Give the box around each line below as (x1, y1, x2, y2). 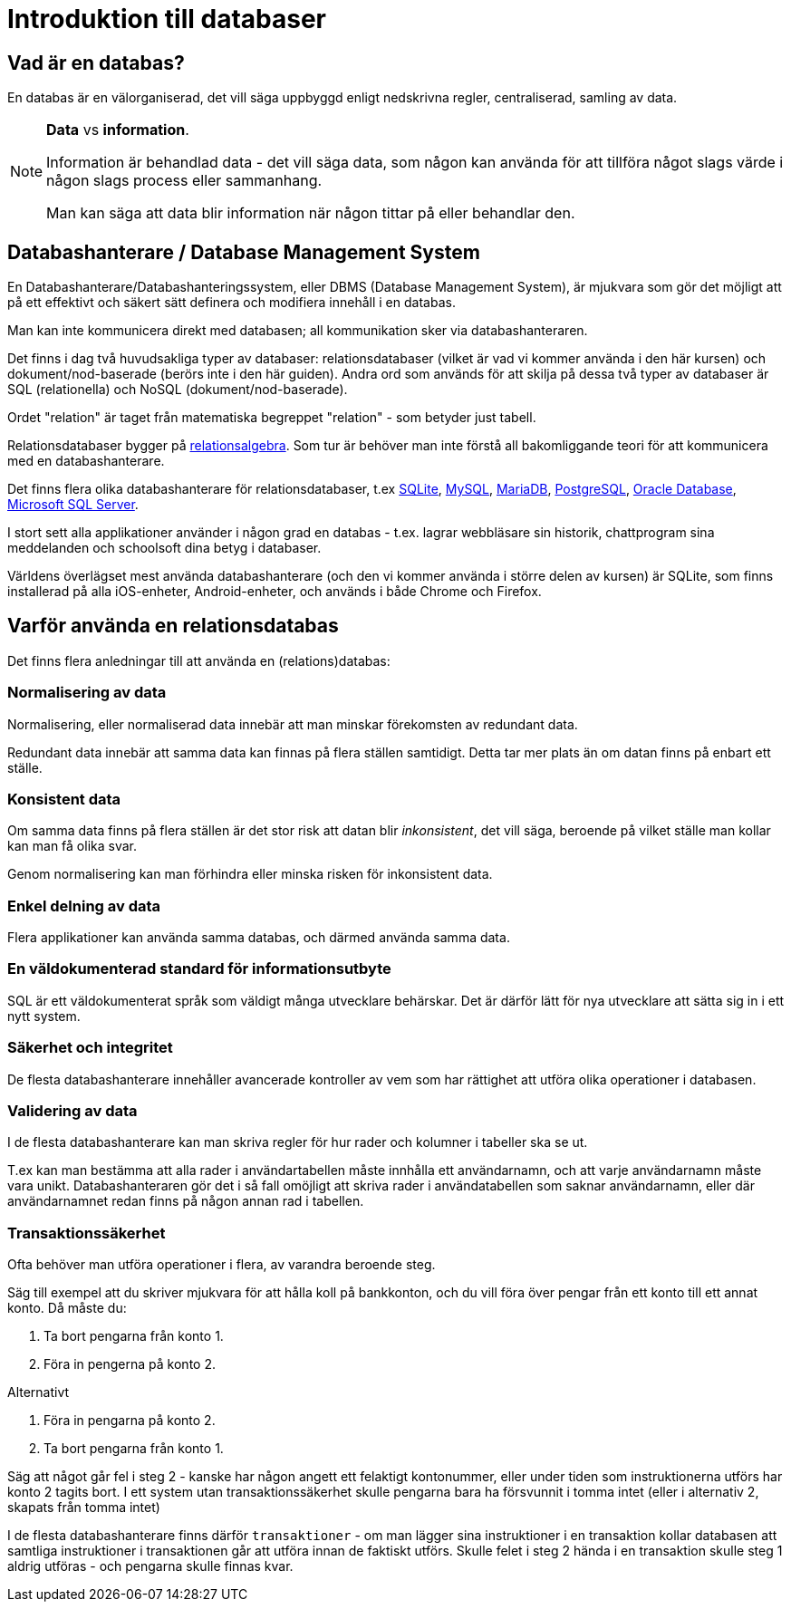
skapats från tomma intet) (7, 1499, 160, 1516)
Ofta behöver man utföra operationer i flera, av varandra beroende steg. (7, 1257, 436, 1273)
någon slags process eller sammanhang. (46, 171, 323, 190)
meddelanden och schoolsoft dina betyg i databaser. (7, 540, 322, 556)
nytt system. (7, 1007, 81, 1024)
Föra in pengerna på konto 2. (43, 1356, 216, 1373)
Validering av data (7, 1101, 138, 1120)
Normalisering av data (7, 683, 167, 702)
